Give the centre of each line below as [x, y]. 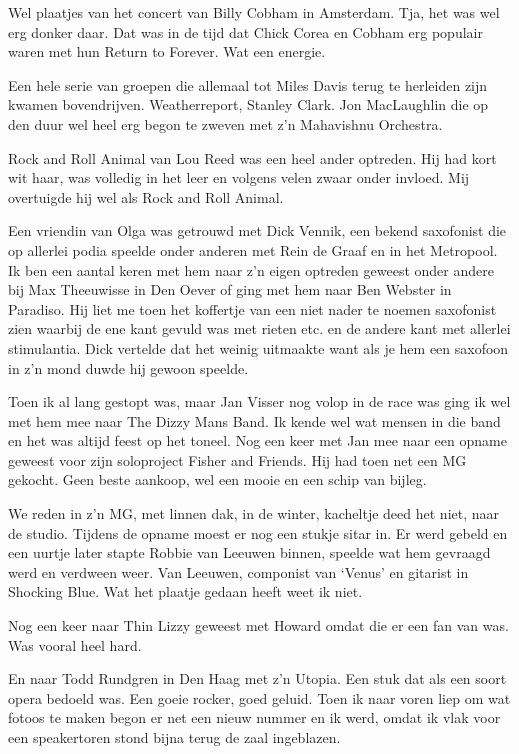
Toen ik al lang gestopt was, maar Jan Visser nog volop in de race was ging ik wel [259, 401]
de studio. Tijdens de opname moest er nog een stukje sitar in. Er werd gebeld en [258, 532]
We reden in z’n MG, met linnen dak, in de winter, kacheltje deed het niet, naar [254, 513]
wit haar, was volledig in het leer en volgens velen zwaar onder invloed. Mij [239, 177]
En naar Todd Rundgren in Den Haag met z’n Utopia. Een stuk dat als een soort [257, 678]
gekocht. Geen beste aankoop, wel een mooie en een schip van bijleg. [217, 479]
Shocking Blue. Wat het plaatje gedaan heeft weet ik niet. [185, 591]
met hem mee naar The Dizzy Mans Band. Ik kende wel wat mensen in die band [254, 420]
